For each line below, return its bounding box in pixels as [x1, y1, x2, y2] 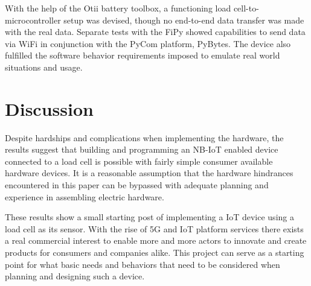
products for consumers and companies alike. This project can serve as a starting [5, 246, 304, 259]
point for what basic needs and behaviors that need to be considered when [5, 258, 280, 270]
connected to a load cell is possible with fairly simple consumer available [5, 154, 273, 167]
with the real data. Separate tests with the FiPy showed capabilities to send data [5, 25, 306, 38]
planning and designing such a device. [5, 270, 145, 282]
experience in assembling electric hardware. [5, 190, 164, 203]
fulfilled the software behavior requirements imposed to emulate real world [5, 49, 280, 62]
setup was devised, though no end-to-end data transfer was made [63, 13, 304, 26]
